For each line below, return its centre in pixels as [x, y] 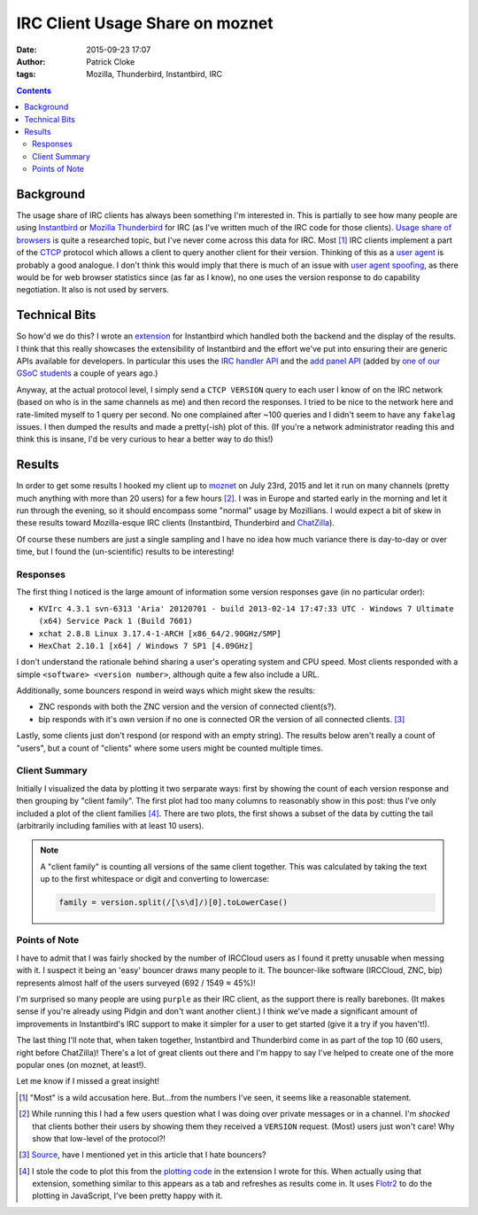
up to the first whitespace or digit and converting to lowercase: [155, 879]
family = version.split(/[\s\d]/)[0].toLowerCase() [173, 903]
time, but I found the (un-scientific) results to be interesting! [125, 552]
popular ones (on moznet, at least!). [81, 1064]
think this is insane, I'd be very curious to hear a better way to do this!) [145, 440]
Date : [27, 50]
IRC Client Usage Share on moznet [145, 23]
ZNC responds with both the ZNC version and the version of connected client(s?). [187, 707]
